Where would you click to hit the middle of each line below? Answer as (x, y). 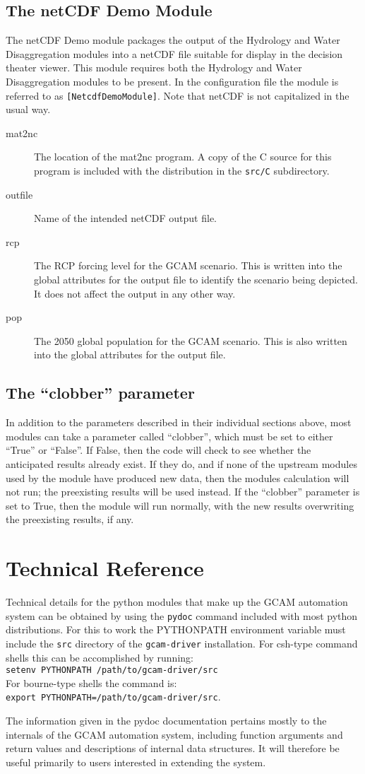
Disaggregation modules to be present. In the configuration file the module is (172, 81)
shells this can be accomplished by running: (100, 657)
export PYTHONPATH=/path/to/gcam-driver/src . (113, 697)
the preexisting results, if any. (70, 519)
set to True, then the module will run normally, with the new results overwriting (180, 505)
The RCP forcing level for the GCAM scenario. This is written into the (188, 265)
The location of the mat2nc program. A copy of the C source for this (183, 157)
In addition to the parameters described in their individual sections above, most (179, 422)
